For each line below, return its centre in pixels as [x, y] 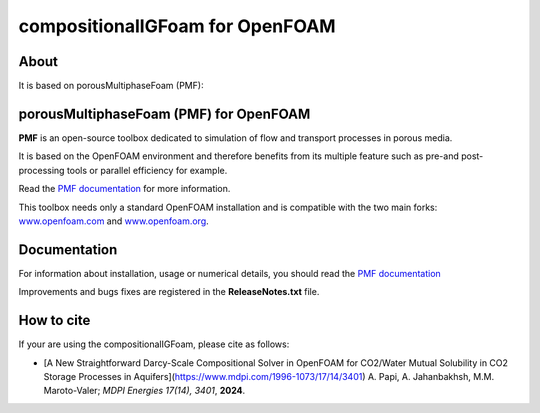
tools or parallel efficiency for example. [147, 170]
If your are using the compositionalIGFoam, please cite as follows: [154, 344]
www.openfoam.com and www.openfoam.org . [113, 221]
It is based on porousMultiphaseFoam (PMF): [111, 86]
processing [41, 170]
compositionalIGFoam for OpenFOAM [177, 26]
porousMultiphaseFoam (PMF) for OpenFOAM [164, 113]
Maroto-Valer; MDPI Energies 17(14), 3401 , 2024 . [144, 391]
